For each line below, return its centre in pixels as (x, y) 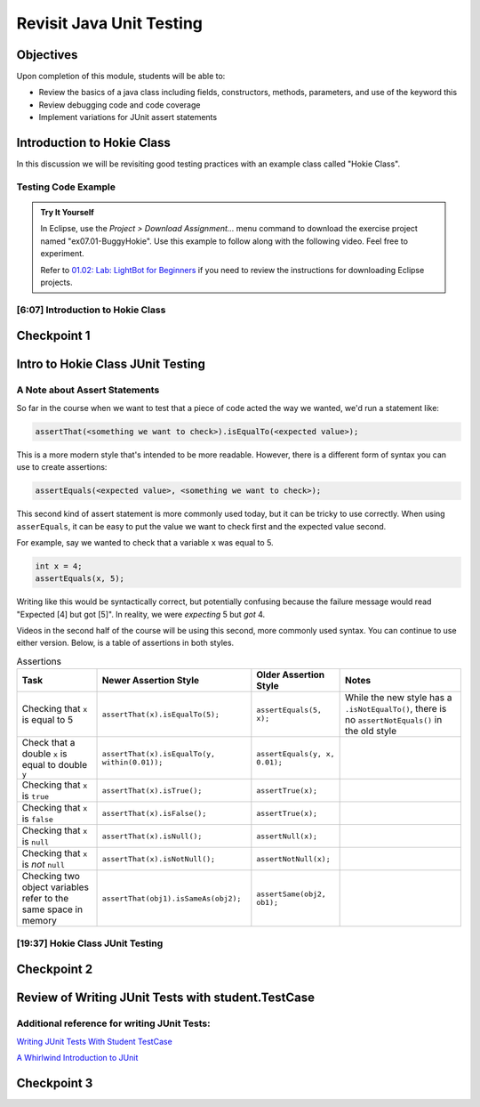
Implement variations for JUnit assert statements (128, 117)
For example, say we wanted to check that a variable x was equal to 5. (145, 542)
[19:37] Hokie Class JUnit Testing (90, 943)
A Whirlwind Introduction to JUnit (77, 1057)
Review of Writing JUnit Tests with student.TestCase (166, 998)
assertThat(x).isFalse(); (154, 813)
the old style (371, 731)
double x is (44, 754)
